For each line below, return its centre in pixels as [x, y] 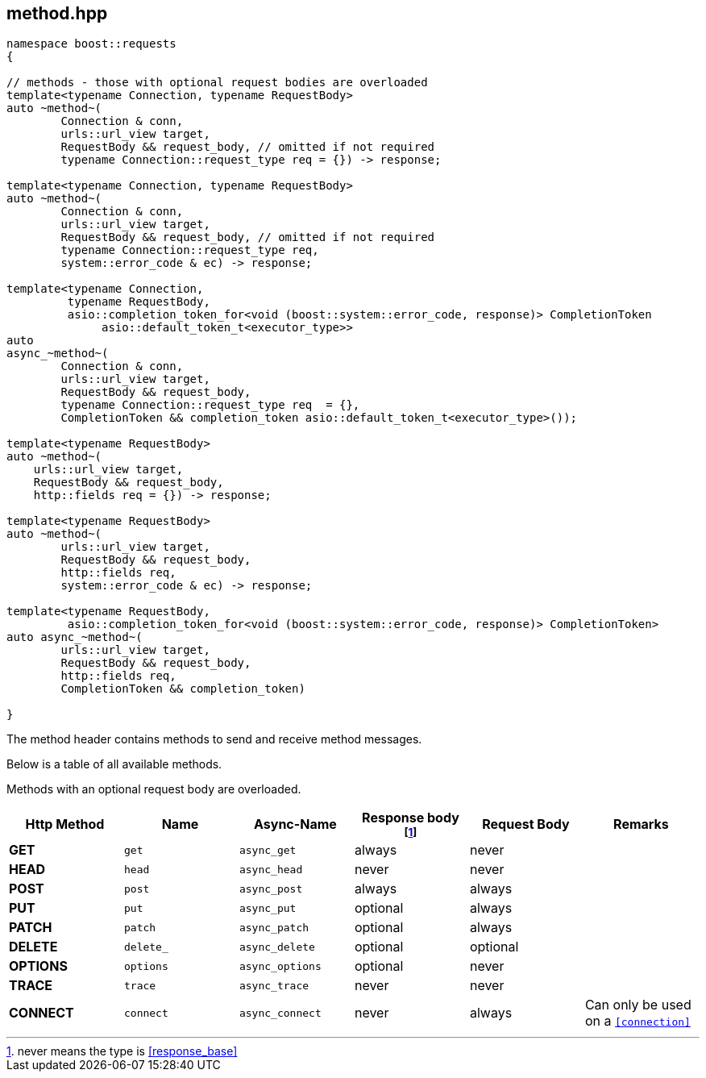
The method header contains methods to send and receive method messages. [214, 739]
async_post [271, 889]
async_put [268, 908]
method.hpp [57, 13]
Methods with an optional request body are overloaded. [154, 789]
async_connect [280, 1013]
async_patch [274, 927]
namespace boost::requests [91, 44]
